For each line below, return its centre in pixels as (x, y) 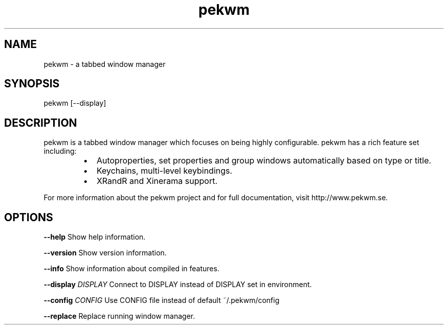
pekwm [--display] (75, 103)
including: (60, 151)
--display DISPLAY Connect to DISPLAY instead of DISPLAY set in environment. (178, 285)
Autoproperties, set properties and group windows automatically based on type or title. (264, 161)
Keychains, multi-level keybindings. (164, 171)
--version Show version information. (105, 253)
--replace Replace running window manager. (119, 316)
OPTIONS (29, 217)
